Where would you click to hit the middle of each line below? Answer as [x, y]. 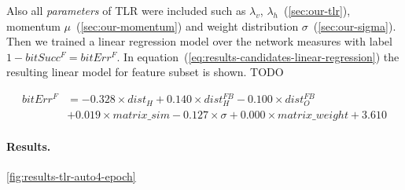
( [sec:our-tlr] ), [317, 10]
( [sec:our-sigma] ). [355, 26]
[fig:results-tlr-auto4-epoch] [71, 176]
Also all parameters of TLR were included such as [126, 10]
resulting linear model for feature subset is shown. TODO [145, 72]
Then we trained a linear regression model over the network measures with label [199, 41]
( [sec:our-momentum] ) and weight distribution [187, 26]
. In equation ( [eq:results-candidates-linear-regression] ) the [258, 56]
